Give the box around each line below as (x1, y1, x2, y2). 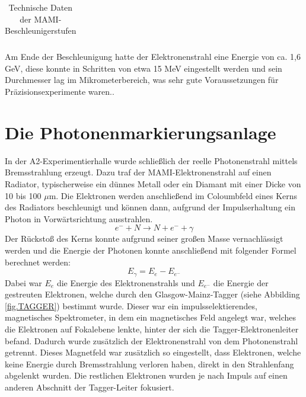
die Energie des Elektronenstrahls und (56, 276, 195, 289)
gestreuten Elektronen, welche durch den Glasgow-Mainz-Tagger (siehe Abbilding (5, 288, 300, 300)
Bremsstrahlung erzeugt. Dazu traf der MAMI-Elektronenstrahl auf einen (5, 166, 272, 178)
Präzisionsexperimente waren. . (5, 85, 114, 98)
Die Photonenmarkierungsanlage (5, 120, 276, 144)
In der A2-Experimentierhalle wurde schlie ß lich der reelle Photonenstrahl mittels (5, 154, 298, 167)
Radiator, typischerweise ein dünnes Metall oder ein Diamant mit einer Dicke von (5, 177, 301, 190)
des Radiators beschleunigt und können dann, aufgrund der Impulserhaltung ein (5, 201, 295, 213)
